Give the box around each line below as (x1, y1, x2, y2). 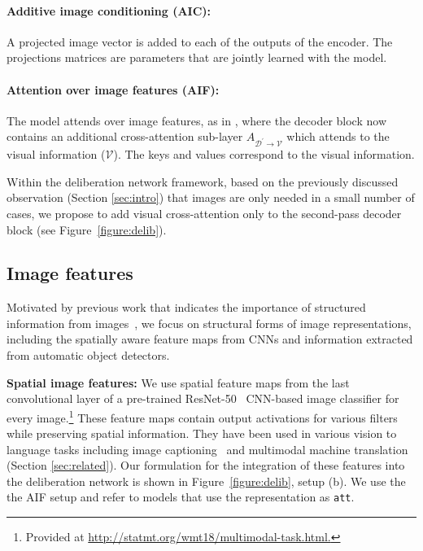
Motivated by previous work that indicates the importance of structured (7, 299, 366, 316)
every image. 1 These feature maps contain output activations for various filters (7, 406, 398, 426)
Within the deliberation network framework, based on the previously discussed (7, 173, 399, 190)
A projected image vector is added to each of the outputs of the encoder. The (7, 33, 393, 50)
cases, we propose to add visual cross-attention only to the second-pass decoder (7, 204, 402, 221)
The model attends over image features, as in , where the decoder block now (7, 112, 386, 129)
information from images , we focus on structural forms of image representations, (7, 314, 412, 331)
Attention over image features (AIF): (7, 81, 220, 98)
